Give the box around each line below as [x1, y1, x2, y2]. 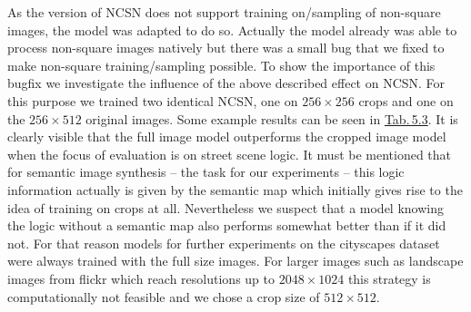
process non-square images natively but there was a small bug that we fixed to [7, 38, 445, 57]
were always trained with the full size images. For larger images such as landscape [7, 251, 464, 270]
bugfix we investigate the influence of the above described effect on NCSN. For [7, 73, 446, 93]
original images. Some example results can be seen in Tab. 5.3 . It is [85, 109, 458, 128]
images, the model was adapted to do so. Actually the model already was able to [7, 20, 457, 39]
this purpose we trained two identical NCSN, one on [7, 91, 298, 110]
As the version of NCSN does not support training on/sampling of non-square [7, 3, 441, 21]
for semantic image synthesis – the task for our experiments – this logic [7, 162, 405, 181]
